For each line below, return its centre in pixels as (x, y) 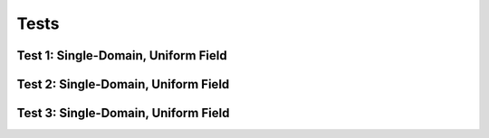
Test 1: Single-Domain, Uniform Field (122, 55)
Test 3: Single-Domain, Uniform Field (123, 113)
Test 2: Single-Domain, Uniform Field (123, 84)
